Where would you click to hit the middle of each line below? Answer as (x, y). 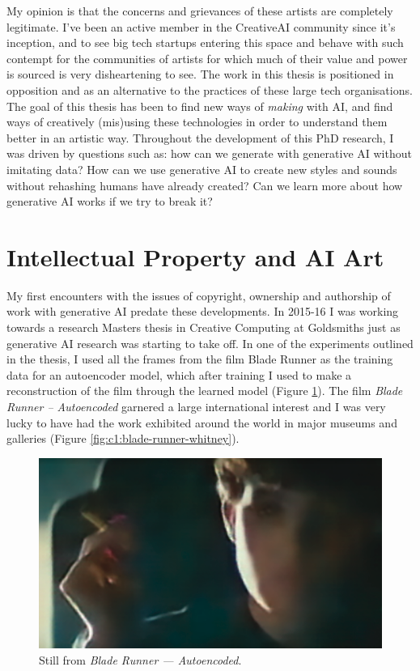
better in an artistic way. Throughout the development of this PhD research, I (200, 137)
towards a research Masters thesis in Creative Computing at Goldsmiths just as (204, 327)
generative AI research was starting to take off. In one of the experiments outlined (210, 343)
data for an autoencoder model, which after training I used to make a (179, 374)
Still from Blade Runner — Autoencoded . (140, 659)
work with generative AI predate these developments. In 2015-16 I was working (203, 311)
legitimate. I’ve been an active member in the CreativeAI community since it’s (201, 26)
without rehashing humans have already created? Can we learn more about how (205, 185)
